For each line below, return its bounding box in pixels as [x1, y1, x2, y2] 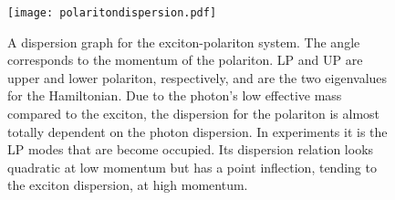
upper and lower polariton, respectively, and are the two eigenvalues [7, 68, 388, 87]
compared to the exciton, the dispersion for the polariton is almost [7, 104, 380, 123]
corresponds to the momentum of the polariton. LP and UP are [7, 50, 363, 69]
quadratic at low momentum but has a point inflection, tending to [7, 157, 377, 176]
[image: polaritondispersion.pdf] [7, 6, 217, 19]
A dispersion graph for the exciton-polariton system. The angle [7, 32, 360, 51]
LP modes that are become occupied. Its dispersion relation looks [7, 140, 374, 159]
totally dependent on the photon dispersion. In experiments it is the [7, 121, 388, 141]
